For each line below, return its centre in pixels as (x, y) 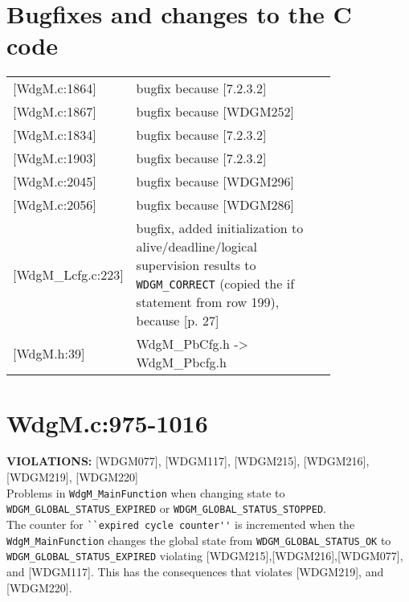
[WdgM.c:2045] (55, 182)
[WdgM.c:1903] (55, 158)
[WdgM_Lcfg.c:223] (68, 274)
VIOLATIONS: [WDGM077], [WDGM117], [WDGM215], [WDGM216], (188, 461)
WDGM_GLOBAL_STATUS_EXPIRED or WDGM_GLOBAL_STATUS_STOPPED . (166, 508)
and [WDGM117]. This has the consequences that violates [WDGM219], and (195, 571)
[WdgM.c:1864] (55, 88)
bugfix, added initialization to (220, 228)
